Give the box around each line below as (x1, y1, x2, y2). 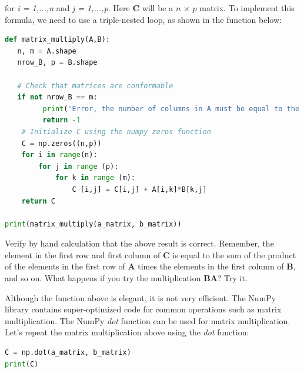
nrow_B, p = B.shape (17, 58, 98, 67)
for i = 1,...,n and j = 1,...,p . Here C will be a (5, 2, 173, 14)
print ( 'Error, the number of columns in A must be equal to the (42, 104, 300, 113)
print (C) (5, 359, 39, 368)
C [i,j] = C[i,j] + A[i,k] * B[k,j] (72, 185, 207, 194)
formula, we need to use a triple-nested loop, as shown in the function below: (5, 13, 282, 25)
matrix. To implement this (199, 2, 295, 14)
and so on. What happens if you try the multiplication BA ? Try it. (5, 272, 248, 284)
